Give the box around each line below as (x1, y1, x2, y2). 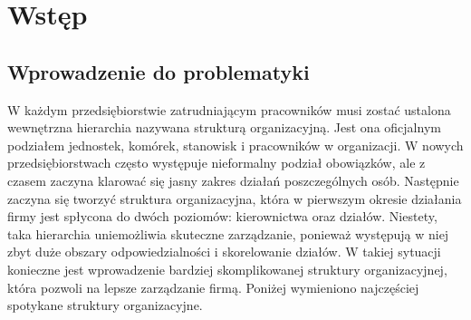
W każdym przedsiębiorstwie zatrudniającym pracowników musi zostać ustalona (7, 100, 451, 119)
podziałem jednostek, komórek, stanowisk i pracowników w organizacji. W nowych (7, 135, 464, 154)
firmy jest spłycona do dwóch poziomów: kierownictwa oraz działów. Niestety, (7, 207, 437, 226)
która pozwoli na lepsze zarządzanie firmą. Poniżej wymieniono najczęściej (7, 277, 419, 296)
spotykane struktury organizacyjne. (7, 296, 203, 315)
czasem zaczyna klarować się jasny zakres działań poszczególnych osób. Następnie (7, 170, 459, 189)
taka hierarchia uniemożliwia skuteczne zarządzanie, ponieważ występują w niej (7, 224, 449, 243)
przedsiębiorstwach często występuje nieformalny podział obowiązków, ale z (7, 153, 426, 172)
